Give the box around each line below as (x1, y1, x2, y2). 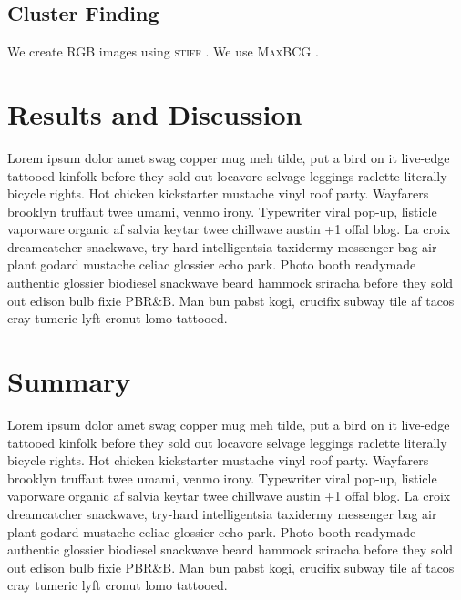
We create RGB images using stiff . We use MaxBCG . (7, 42, 319, 61)
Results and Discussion (7, 95, 302, 132)
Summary (7, 362, 131, 400)
